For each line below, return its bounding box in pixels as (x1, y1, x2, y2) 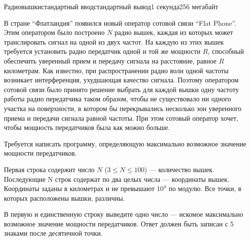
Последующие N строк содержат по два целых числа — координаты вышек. (4, 174, 230, 184)
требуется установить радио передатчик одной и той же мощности (4, 46, 200, 56)
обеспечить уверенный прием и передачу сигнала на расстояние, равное (4, 55, 217, 65)
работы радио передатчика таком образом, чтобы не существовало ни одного (4, 94, 231, 104)
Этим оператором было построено (4, 27, 105, 37)
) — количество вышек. (144, 164, 215, 174)
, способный (208, 46, 244, 56)
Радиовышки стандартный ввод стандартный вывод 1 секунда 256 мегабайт (4, 1, 218, 11)
